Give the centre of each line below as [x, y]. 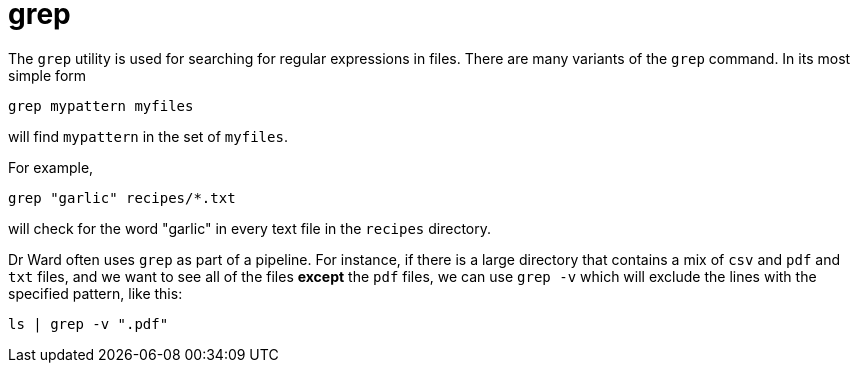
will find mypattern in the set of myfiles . [148, 136]
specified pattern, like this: [95, 293]
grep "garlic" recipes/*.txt [122, 197]
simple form [47, 75]
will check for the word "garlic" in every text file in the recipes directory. [250, 228]
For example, [51, 167]
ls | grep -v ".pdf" [88, 323]
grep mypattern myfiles [101, 105]
